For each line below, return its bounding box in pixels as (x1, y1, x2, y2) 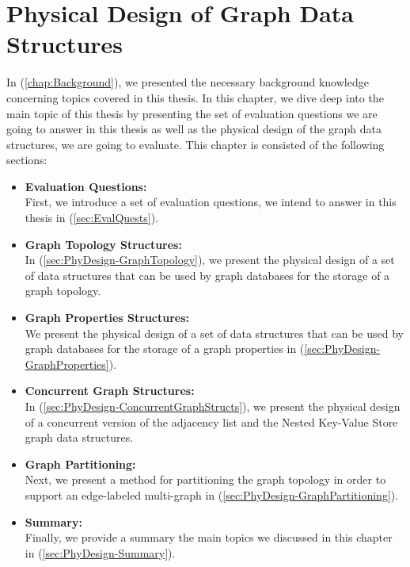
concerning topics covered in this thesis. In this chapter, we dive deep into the (6, 89, 384, 105)
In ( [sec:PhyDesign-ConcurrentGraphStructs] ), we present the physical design (25, 398, 401, 414)
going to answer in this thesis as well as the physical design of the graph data (6, 121, 382, 137)
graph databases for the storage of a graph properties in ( (25, 340, 305, 357)
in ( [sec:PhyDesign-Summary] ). (25, 544, 176, 561)
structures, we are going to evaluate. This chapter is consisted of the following (6, 136, 385, 152)
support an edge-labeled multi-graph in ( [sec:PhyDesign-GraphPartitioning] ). (25, 486, 399, 503)
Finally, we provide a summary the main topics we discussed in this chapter (25, 529, 393, 546)
